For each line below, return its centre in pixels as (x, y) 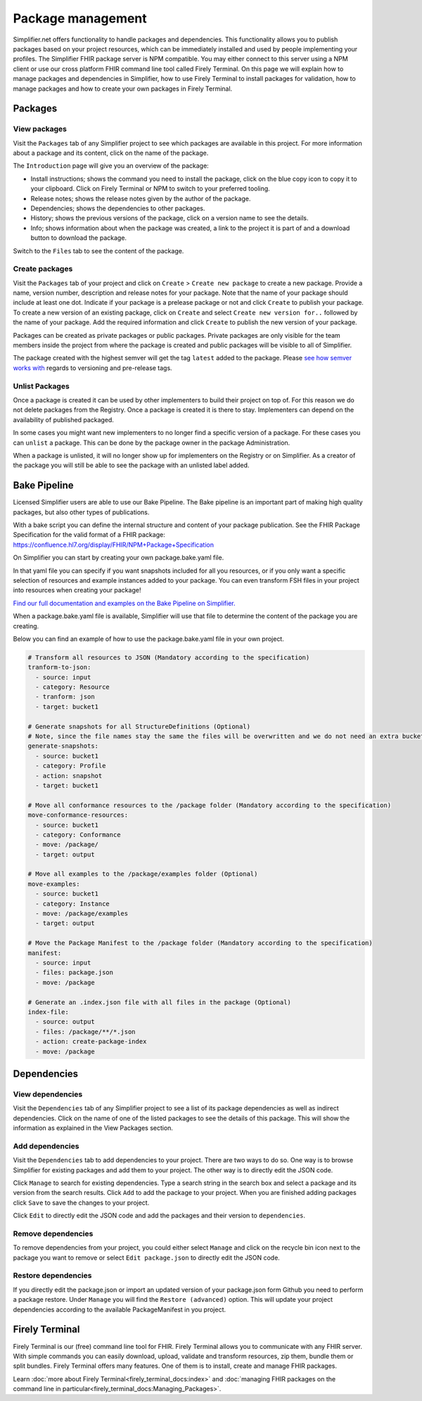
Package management (80, 18)
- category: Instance (73, 904)
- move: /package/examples (82, 914)
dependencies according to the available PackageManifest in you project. (120, 1310)
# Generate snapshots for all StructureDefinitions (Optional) (139, 726)
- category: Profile (71, 766)
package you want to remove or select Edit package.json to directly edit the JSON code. (147, 1257)
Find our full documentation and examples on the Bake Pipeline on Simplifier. (124, 603)
